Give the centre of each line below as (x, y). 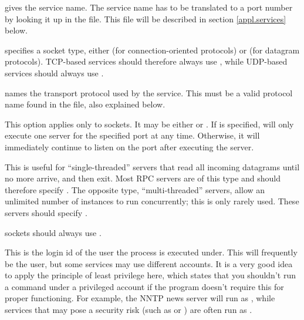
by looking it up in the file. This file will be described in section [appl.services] (146, 18)
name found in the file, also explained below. (85, 104)
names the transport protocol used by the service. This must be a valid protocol (149, 92)
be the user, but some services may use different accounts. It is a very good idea (149, 263)
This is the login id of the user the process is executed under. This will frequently (151, 252)
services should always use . (54, 73)
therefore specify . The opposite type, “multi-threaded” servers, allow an (135, 189)
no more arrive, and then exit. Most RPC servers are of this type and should (143, 178)
